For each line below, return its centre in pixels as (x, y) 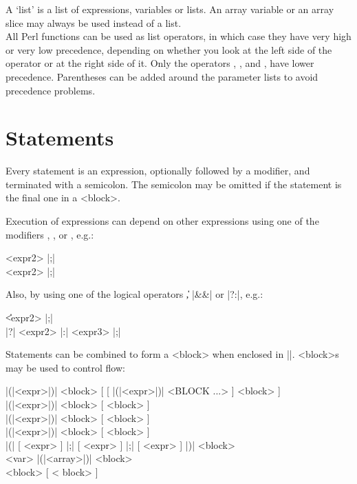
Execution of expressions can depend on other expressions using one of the (162, 221)
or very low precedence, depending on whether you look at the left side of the (169, 49)
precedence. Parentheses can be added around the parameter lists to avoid (162, 76)
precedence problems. (51, 90)
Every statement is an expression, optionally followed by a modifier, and (158, 171)
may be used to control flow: (65, 367)
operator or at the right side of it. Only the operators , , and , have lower (160, 63)
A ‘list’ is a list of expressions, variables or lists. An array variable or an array (170, 9)
